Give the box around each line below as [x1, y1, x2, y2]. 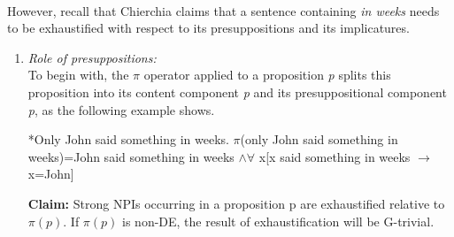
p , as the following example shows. [27, 100, 215, 119]
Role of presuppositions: [27, 48, 157, 66]
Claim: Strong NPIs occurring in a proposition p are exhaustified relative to [27, 194, 445, 212]
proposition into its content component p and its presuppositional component [27, 82, 447, 101]
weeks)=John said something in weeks [27, 147, 235, 165]
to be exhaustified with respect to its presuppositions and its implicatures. [7, 19, 410, 37]
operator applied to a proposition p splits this [143, 65, 391, 84]
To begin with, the [27, 65, 129, 84]
